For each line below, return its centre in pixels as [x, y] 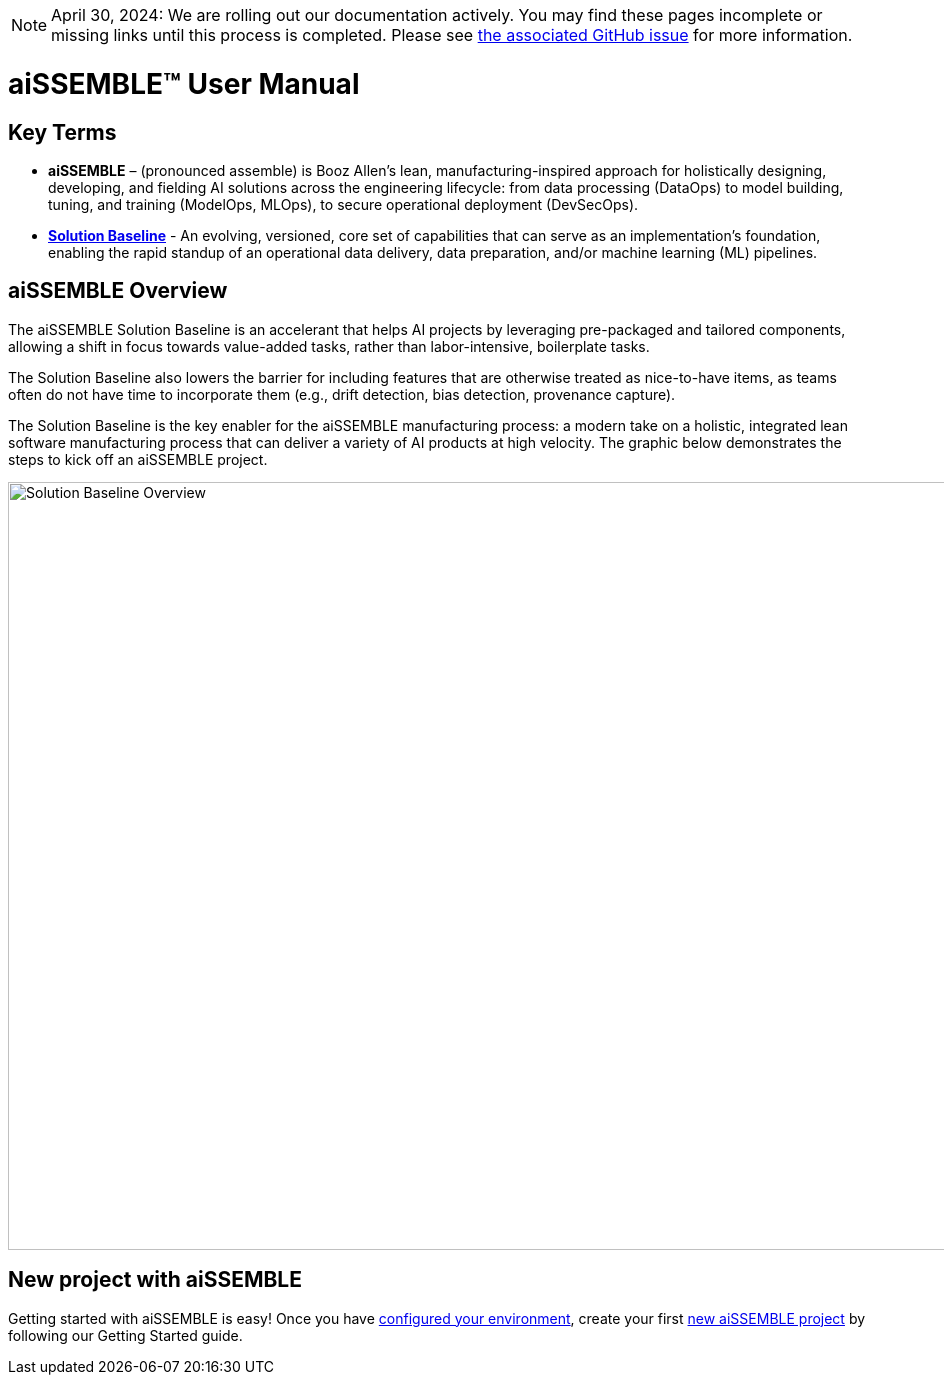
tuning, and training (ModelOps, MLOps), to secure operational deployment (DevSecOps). [343, 204]
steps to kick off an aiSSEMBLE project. [138, 459]
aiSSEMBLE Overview [118, 291]
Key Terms [62, 132]
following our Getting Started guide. [125, 1335]
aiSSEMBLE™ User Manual [184, 83]
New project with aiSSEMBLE [155, 1280]
